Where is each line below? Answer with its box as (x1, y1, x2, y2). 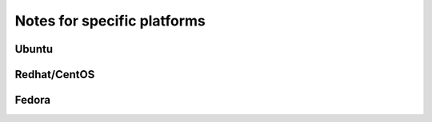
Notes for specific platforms (14, 12, 206, 30)
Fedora (14, 93, 51, 107)
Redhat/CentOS (14, 68, 95, 81)
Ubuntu (14, 42, 54, 56)
